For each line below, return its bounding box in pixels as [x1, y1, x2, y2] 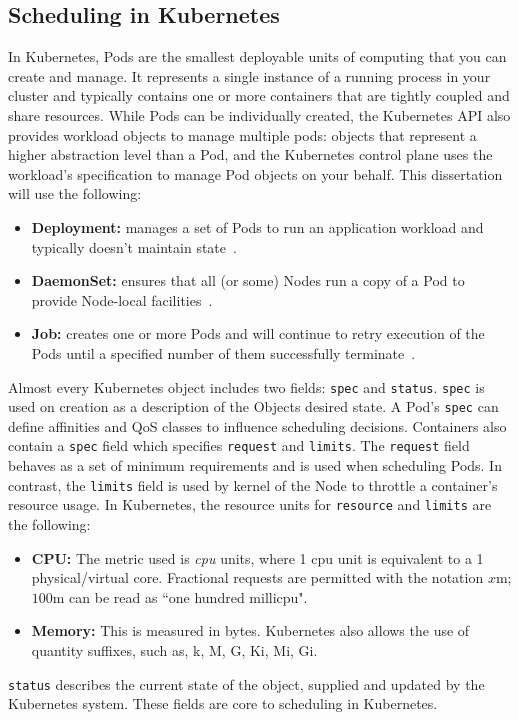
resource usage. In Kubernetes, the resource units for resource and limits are [8, 494, 492, 515]
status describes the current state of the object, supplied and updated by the [8, 673, 485, 694]
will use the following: [8, 183, 142, 204]
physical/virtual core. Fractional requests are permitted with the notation [31, 567, 484, 588]
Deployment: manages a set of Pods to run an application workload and [31, 216, 484, 237]
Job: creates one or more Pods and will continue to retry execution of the [31, 323, 485, 344]
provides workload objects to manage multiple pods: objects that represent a [8, 124, 477, 145]
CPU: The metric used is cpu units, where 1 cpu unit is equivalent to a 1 [31, 547, 484, 568]
